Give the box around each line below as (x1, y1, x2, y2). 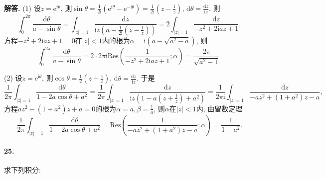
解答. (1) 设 (4, 3, 41, 13)
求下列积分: (4, 165, 41, 175)
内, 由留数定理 (196, 103, 243, 113)
